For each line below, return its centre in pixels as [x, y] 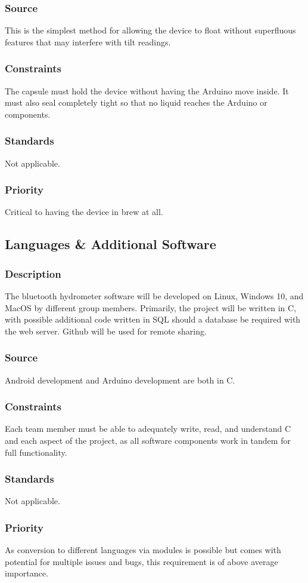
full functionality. [36, 452]
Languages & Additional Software [111, 244]
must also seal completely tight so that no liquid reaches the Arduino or [136, 102]
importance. [27, 573]
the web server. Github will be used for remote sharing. [106, 331]
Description [33, 273]
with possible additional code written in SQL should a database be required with [153, 319]
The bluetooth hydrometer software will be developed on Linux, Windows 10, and [154, 296]
